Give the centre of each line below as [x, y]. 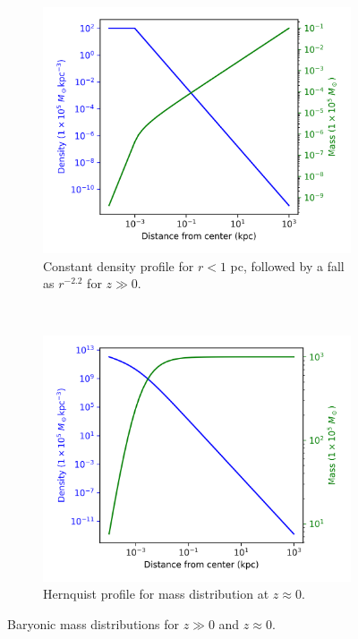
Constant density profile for [119, 265]
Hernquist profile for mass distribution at [156, 594]
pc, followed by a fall [287, 265]
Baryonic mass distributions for [93, 623]
